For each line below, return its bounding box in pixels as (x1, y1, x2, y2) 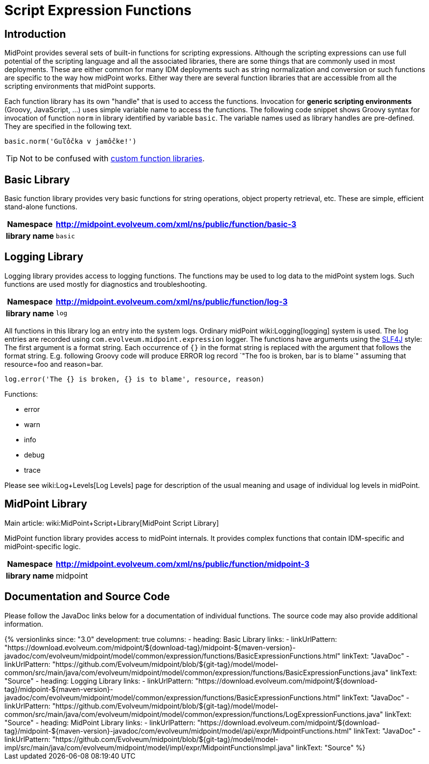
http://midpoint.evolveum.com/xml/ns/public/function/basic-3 (55, 219, 297, 229)
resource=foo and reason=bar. (4, 359, 103, 368)
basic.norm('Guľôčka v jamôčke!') (4, 137, 137, 146)
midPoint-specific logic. (4, 542, 81, 551)
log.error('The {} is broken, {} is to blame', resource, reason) (4, 375, 265, 383)
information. (4, 619, 44, 628)
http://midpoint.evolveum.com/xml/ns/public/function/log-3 (55, 296, 288, 306)
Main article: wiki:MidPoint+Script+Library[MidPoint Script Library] (4, 518, 219, 527)
